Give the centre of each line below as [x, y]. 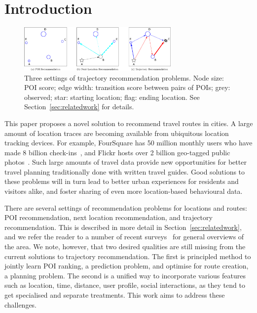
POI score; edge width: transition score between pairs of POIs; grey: [127, 87]
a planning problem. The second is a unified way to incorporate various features [125, 275]
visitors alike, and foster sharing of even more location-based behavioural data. [124, 191]
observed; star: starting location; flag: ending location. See [112, 97]
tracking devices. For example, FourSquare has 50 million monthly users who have [128, 143]
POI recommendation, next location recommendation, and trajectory [109, 217]
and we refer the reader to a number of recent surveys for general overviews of [124, 237]
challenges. [21, 304]
